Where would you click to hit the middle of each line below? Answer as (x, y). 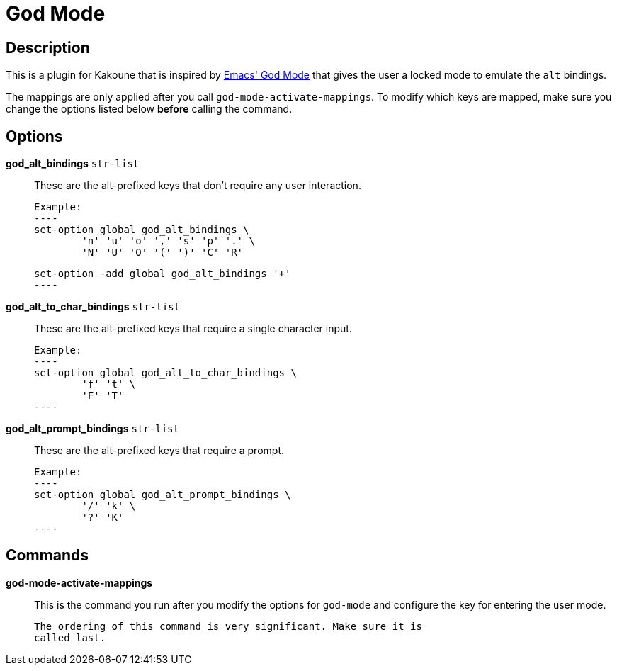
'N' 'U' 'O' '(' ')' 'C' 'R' (163, 253)
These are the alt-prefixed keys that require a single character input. (193, 329)
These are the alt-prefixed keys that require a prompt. (159, 451)
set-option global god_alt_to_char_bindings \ (165, 373)
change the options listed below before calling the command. (149, 109)
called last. (70, 637)
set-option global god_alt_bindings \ (142, 230)
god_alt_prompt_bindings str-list (92, 429)
